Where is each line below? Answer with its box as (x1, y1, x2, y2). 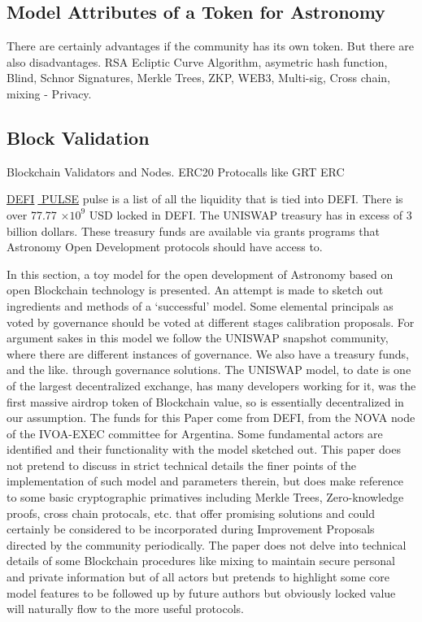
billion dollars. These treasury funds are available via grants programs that (7, 222, 380, 239)
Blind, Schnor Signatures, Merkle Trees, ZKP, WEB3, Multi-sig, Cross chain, (7, 69, 390, 86)
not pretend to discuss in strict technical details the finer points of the (7, 456, 356, 473)
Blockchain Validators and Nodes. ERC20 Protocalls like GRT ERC (7, 163, 345, 180)
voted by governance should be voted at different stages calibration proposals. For (7, 313, 415, 330)
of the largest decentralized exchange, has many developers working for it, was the (7, 376, 416, 394)
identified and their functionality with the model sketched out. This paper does (7, 441, 401, 458)
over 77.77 (7, 206, 57, 223)
